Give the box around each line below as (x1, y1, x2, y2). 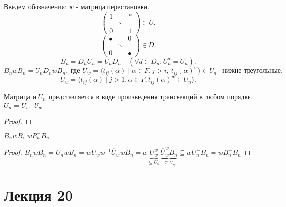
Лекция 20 (4, 184, 73, 205)
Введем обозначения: (4, 1, 67, 11)
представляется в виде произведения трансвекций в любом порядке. (48, 91, 253, 101)
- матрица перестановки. (76, 1, 149, 11)
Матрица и (4, 91, 36, 101)
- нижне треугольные (217, 68, 281, 75)
